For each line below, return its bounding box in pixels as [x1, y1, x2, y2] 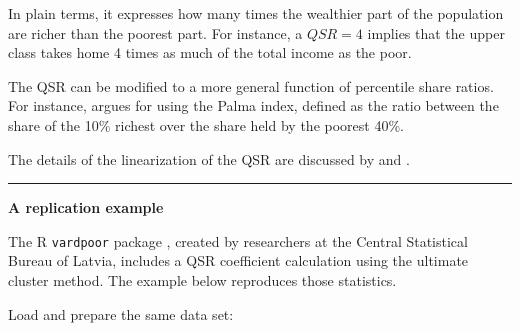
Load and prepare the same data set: [8, 303, 234, 324]
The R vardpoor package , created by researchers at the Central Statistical [8, 230, 468, 251]
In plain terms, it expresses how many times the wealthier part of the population [8, 3, 504, 23]
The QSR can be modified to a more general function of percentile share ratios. [8, 75, 494, 96]
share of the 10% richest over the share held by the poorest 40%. [8, 114, 404, 135]
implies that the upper [367, 22, 505, 43]
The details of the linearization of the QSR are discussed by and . [8, 148, 410, 169]
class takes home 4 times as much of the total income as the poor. [8, 42, 412, 63]
